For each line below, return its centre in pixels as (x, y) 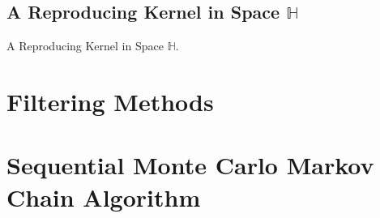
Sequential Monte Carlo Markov (190, 165)
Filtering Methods (110, 101)
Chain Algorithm (104, 197)
